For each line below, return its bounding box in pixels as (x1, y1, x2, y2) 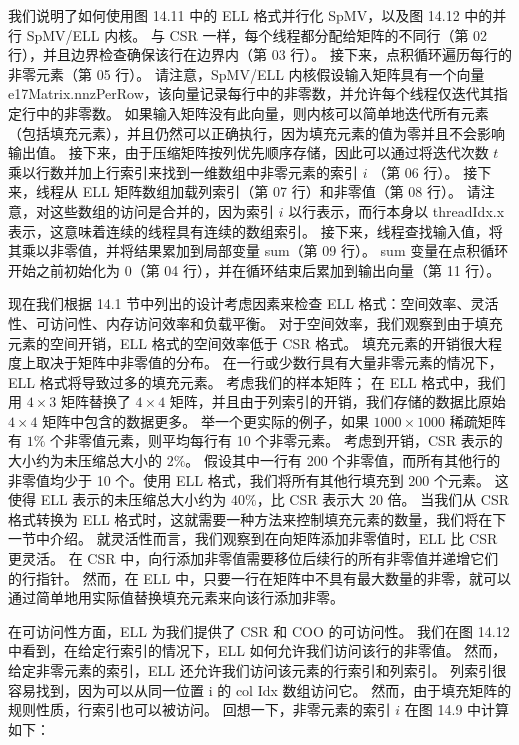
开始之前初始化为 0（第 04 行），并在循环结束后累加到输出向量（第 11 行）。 (8, 259, 501, 280)
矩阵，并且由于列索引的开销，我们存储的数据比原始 (169, 391, 506, 412)
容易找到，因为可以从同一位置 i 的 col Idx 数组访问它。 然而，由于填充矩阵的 (8, 679, 512, 700)
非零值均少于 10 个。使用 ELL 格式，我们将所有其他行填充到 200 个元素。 (8, 469, 491, 490)
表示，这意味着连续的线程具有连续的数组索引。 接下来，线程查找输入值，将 (8, 220, 503, 241)
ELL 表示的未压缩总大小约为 (40, 489, 227, 510)
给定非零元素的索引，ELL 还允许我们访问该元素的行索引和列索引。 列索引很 (8, 660, 507, 680)
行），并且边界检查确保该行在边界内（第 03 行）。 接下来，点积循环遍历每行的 (8, 44, 512, 65)
